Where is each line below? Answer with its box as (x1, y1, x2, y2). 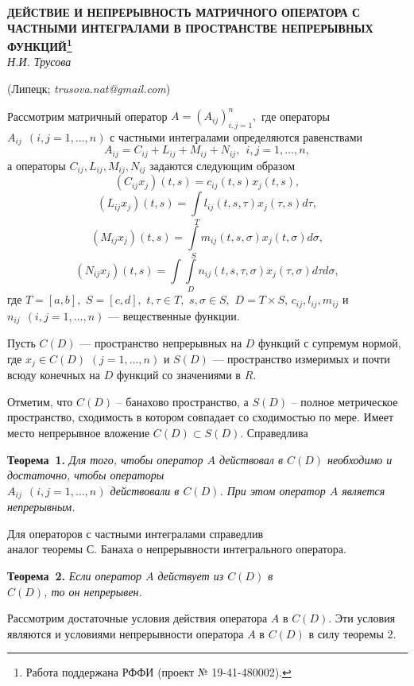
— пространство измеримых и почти (212, 350, 390, 366)
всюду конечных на (7, 366, 101, 383)
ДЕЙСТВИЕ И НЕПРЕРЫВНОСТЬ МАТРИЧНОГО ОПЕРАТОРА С (7, 4, 361, 20)
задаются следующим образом (149, 157, 296, 173)
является (342, 482, 385, 498)
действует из (157, 568, 224, 584)
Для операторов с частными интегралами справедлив (7, 525, 264, 541)
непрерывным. (7, 498, 75, 515)
